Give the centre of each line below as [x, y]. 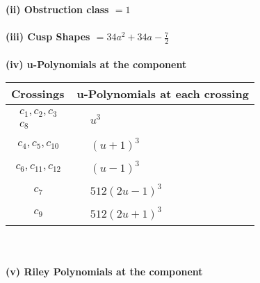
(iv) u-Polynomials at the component [96, 64]
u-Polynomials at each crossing [163, 94]
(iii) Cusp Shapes [48, 37]
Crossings [38, 94]
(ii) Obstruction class [57, 9]
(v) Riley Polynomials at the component [104, 271]
